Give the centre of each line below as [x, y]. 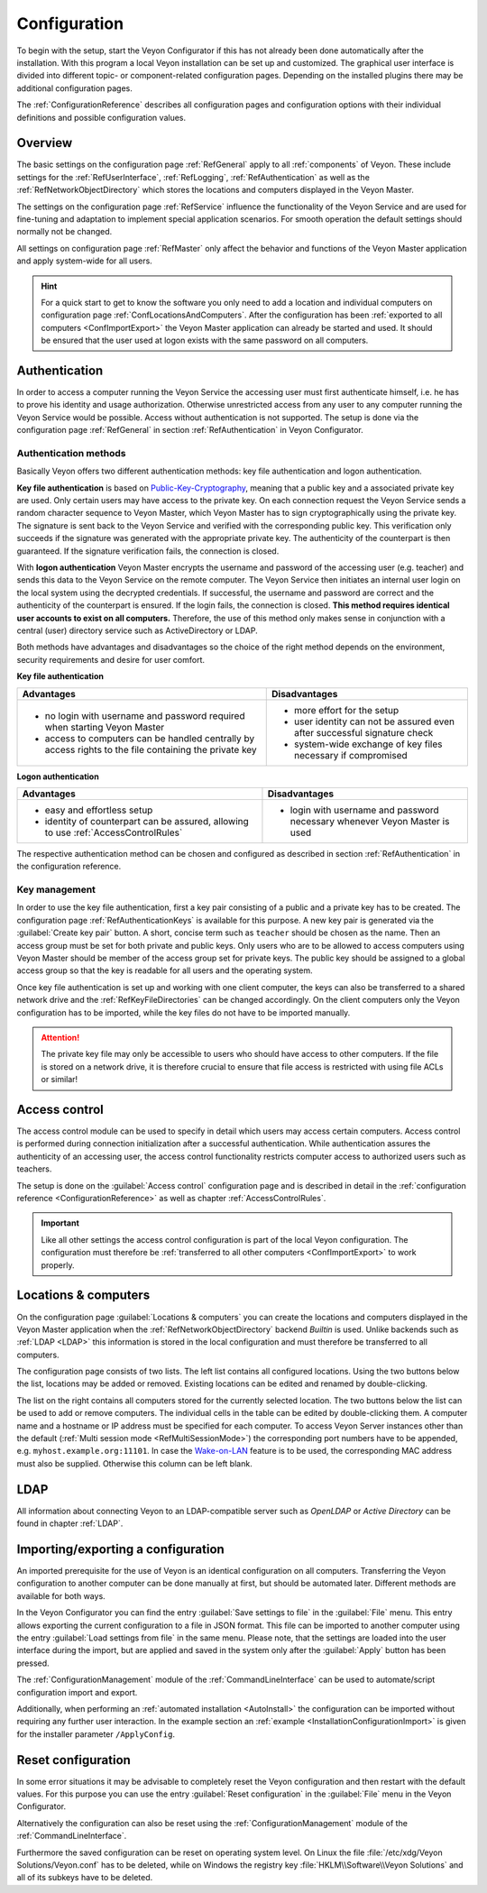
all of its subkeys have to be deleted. [85, 1878]
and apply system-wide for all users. [84, 261]
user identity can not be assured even [375, 721]
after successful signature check [364, 732]
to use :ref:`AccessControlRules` [114, 832]
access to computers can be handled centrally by [150, 738]
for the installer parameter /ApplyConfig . [96, 1734]
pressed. [33, 1663]
